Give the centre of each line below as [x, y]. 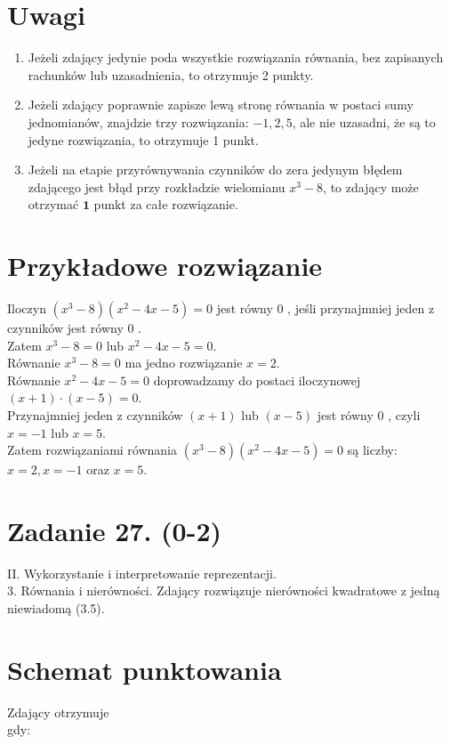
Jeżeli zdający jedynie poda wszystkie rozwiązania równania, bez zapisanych [236, 57]
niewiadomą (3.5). [56, 608]
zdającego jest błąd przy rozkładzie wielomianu [157, 186]
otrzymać [53, 204]
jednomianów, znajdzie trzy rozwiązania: [138, 121]
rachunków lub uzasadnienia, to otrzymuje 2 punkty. [171, 74]
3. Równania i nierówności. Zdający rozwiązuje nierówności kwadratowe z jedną [224, 590]
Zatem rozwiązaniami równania [92, 450]
